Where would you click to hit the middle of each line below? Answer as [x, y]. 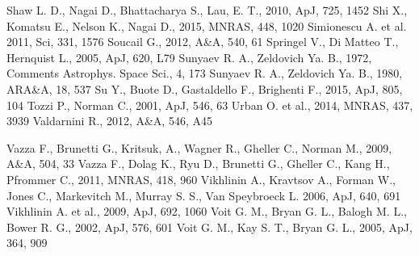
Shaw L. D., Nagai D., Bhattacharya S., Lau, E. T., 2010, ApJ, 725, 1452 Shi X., [207, 10]
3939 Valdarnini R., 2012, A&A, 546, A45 [109, 121]
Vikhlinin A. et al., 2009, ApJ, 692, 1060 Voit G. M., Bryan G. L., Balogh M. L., [207, 211]
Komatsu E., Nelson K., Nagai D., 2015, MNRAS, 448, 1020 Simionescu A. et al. [207, 25]
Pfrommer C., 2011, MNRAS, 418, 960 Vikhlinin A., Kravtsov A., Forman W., [201, 179]
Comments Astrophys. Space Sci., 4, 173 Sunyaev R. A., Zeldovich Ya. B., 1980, [205, 73]
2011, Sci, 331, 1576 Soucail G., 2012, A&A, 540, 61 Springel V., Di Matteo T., [203, 42]
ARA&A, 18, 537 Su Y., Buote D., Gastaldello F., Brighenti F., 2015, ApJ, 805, [205, 88]
